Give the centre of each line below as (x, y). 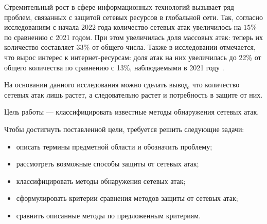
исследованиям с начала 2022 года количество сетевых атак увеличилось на (123, 27)
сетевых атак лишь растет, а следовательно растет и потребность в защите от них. (133, 94)
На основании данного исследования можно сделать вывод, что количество (122, 85)
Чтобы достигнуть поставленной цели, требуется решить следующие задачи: (124, 129)
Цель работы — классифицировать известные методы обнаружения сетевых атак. (132, 112)
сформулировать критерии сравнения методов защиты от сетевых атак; (127, 198)
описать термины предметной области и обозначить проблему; (114, 146)
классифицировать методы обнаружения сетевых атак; (101, 181)
